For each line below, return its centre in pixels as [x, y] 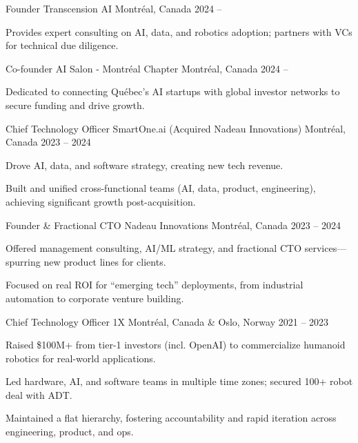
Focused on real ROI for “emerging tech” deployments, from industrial [155, 285]
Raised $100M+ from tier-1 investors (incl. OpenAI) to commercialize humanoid [176, 345]
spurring [23, 261]
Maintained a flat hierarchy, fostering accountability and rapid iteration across [171, 418]
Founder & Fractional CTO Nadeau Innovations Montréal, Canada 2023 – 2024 [173, 225]
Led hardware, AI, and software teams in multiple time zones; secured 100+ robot [179, 381]
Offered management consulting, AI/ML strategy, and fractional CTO [154, 248]
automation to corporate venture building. [95, 298]
